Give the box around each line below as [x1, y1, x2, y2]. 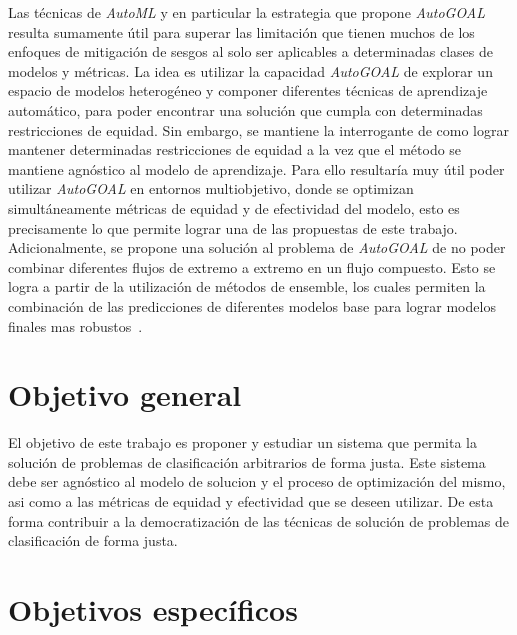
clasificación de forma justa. [8, 530, 178, 551]
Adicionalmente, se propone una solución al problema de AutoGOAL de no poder [8, 237, 506, 258]
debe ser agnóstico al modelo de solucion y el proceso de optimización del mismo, [8, 471, 506, 492]
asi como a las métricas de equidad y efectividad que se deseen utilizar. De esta [8, 491, 494, 511]
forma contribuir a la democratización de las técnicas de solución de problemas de [8, 510, 509, 531]
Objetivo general [8, 374, 242, 415]
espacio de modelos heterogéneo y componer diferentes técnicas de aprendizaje [8, 80, 488, 101]
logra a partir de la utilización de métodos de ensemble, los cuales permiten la [8, 276, 486, 297]
